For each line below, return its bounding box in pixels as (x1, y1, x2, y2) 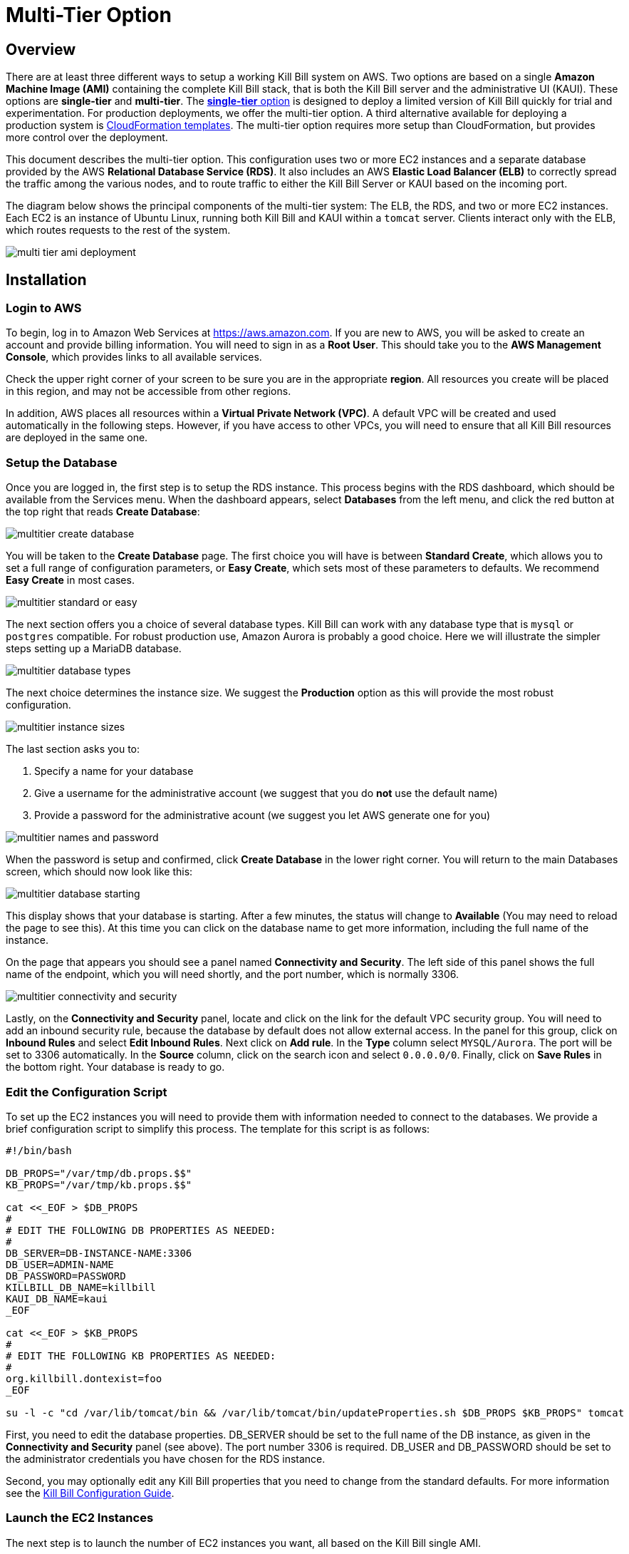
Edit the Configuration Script (6, 1084, 167, 1099)
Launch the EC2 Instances (6, 1511, 154, 1525)
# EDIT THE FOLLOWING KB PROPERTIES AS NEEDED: (6, 1349, 276, 1362)
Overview (6, 40, 76, 58)
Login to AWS (6, 301, 82, 316)
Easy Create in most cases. (6, 574, 135, 587)
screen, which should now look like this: (6, 865, 193, 878)
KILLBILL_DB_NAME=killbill (6, 1281, 156, 1293)
